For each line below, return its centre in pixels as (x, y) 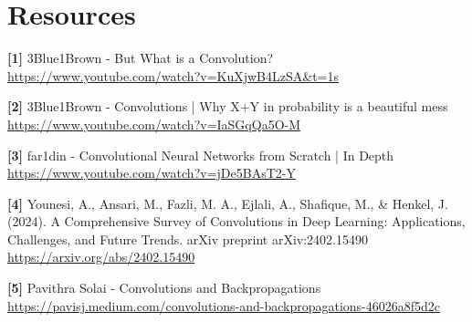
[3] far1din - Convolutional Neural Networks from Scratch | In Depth (201, 155)
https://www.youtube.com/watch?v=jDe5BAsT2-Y (152, 173)
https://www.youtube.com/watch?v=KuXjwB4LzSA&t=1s (173, 75)
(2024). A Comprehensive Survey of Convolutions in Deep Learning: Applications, (236, 221)
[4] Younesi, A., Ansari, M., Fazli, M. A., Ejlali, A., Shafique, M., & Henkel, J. (228, 203)
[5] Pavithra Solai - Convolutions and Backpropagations (164, 288)
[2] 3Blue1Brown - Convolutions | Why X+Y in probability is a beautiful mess (228, 106)
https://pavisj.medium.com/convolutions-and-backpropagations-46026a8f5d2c (224, 305)
